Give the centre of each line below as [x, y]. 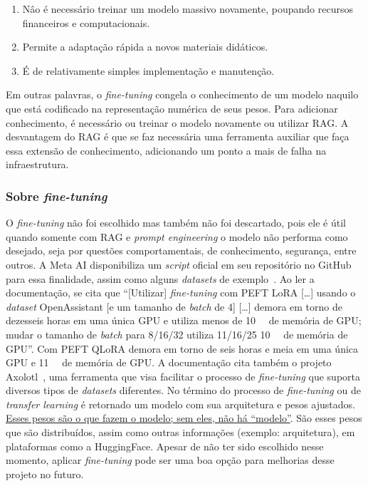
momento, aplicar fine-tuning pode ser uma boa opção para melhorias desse [170, 460]
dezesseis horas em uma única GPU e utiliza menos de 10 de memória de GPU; [184, 320]
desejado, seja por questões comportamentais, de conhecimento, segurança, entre [181, 250]
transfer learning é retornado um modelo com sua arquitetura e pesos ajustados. [180, 404]
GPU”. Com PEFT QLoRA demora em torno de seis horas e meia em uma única [182, 348]
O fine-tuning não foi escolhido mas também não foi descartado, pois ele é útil [176, 223]
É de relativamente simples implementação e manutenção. [148, 70]
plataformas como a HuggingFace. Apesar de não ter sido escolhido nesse [165, 446]
